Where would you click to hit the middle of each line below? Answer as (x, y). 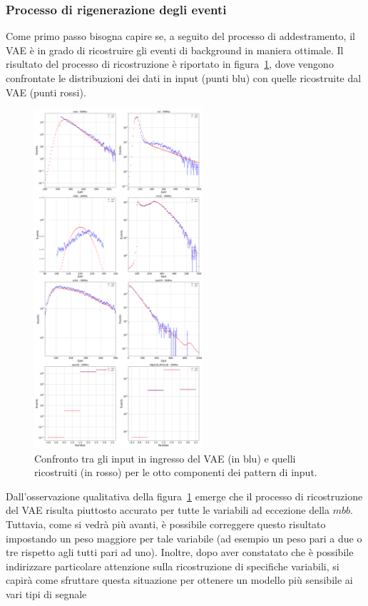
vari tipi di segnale (46, 594)
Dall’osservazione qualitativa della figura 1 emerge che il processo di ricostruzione (184, 496)
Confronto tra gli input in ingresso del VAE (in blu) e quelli (165, 458)
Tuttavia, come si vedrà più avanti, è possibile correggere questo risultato (166, 524)
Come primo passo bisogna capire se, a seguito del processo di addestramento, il (180, 36)
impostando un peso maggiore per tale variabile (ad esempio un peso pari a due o (184, 538)
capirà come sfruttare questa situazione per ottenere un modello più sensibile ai (179, 580)
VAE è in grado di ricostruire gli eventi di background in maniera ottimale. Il (175, 50)
